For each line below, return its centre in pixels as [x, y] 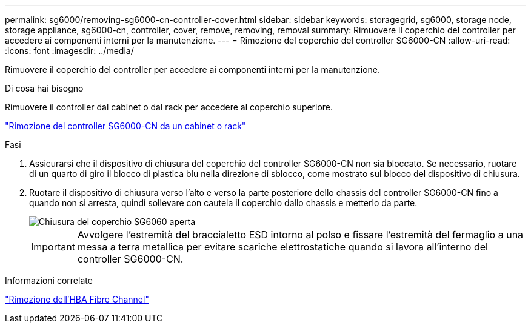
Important [53, 247]
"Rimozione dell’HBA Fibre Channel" [77, 299]
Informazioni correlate [49, 280]
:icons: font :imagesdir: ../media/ [69, 51]
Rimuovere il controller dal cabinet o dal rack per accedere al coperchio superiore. [169, 107]
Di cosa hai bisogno [44, 88]
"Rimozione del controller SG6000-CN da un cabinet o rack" [125, 126]
